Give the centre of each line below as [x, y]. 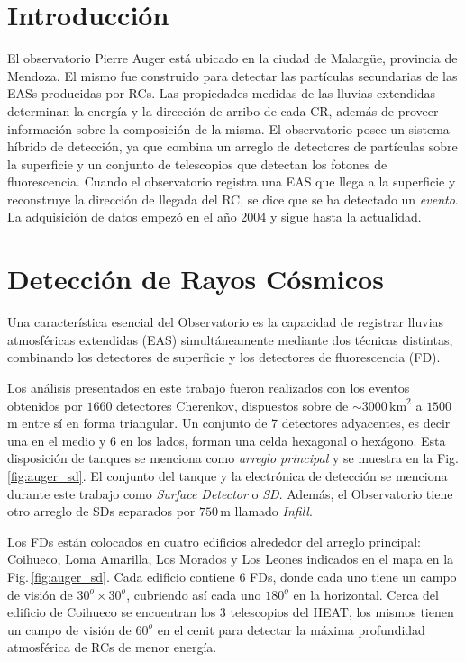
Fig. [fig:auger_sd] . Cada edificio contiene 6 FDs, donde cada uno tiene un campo [232, 576]
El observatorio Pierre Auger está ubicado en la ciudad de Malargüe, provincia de [232, 58]
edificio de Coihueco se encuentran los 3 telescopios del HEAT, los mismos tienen [231, 612]
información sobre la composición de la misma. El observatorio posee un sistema [228, 128]
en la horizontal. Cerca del [366, 594]
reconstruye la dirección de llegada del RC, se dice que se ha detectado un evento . [233, 199]
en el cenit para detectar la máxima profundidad [291, 629]
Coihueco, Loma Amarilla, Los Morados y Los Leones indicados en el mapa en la [231, 559]
